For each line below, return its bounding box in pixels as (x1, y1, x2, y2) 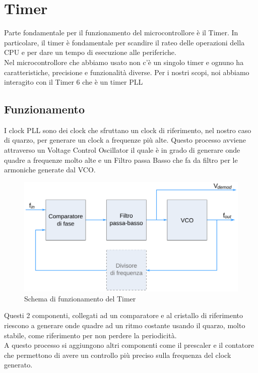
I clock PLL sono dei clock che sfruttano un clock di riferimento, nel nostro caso (4, 125, 251, 135)
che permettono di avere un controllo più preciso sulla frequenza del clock (4, 349, 231, 360)
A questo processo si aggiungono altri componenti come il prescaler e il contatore (4, 340, 254, 350)
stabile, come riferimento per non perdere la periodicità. (4, 330, 177, 340)
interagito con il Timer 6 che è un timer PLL (4, 77, 143, 87)
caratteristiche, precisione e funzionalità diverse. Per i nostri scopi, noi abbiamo (4, 67, 249, 77)
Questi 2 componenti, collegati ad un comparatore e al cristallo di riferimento (4, 310, 243, 321)
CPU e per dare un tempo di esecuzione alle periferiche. (4, 47, 176, 57)
